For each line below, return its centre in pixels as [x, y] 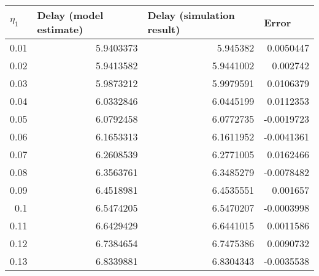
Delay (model [70, 15]
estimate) [60, 29]
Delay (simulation [191, 15]
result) [164, 29]
